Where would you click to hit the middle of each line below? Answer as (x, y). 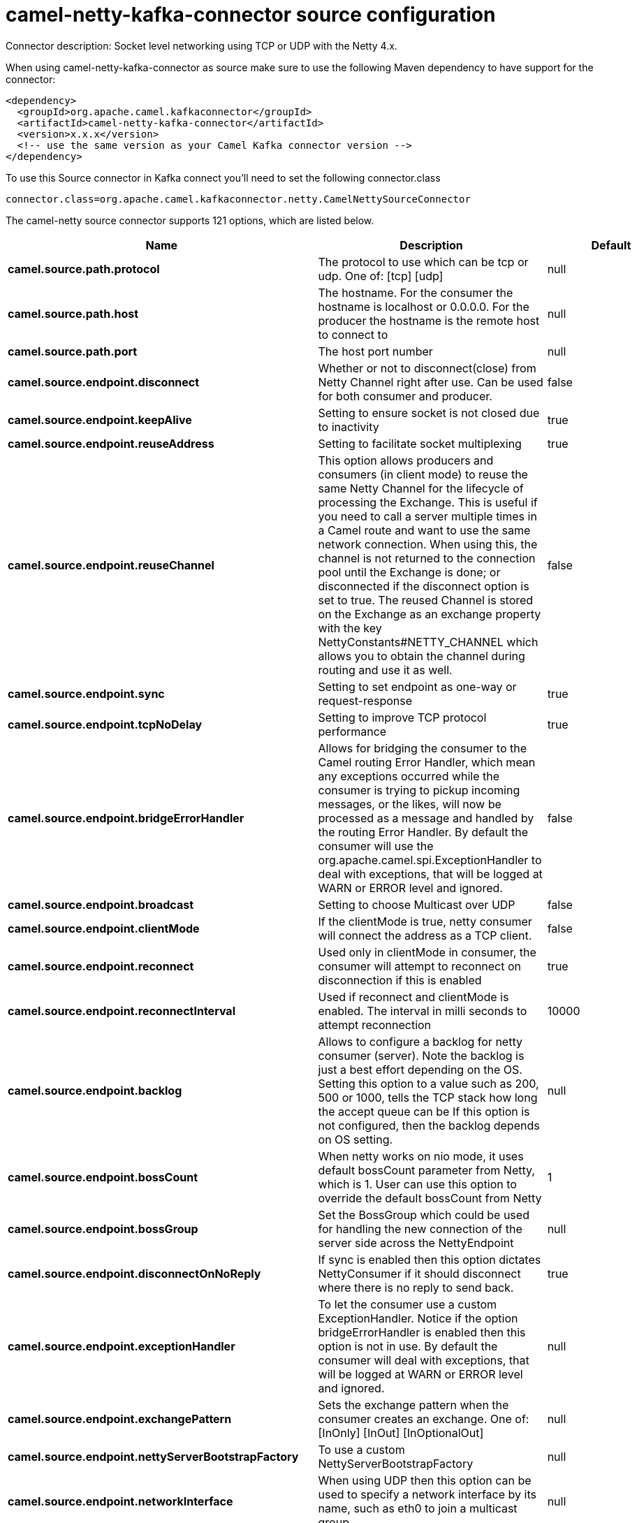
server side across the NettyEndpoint (416, 1243)
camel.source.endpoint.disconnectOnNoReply (134, 1273)
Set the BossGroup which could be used (424, 1215)
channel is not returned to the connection (427, 558)
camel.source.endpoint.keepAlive (100, 420)
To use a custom (361, 1449)
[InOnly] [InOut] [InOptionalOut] (401, 1433)
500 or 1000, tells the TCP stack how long (428, 1097)
